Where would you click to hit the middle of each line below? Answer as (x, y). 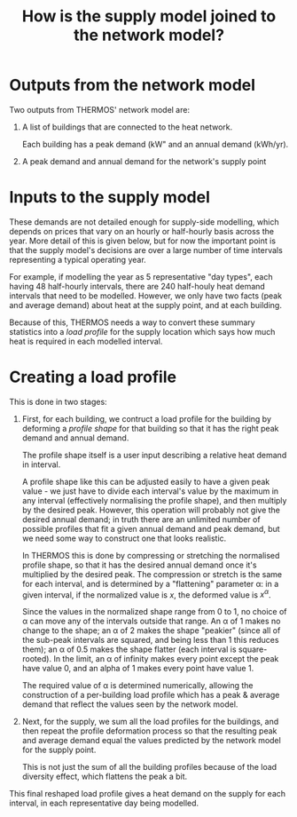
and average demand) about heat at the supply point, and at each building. (145, 305)
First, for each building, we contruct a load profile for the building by (147, 418)
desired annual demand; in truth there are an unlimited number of (141, 519)
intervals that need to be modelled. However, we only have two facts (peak (145, 296)
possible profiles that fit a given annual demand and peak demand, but (151, 528)
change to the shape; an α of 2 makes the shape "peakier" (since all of (151, 631)
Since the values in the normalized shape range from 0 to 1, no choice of (154, 612)
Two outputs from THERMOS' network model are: (100, 109)
